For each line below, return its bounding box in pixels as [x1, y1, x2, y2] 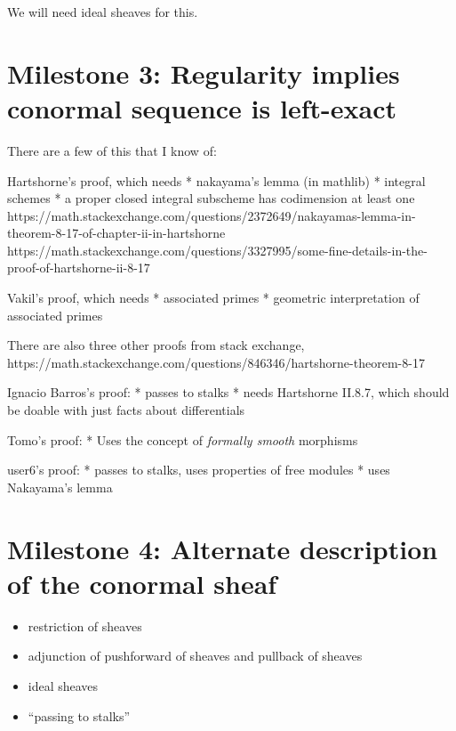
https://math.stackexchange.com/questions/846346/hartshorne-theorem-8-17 [7, 353, 425, 371]
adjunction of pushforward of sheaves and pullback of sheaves [28, 646, 363, 665]
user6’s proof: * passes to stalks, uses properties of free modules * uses [7, 460, 390, 479]
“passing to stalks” [28, 706, 131, 725]
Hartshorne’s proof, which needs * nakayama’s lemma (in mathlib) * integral [7, 171, 426, 190]
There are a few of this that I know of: [7, 141, 217, 159]
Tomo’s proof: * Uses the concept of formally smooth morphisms [7, 430, 358, 449]
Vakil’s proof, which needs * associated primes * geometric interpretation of [7, 288, 420, 307]
